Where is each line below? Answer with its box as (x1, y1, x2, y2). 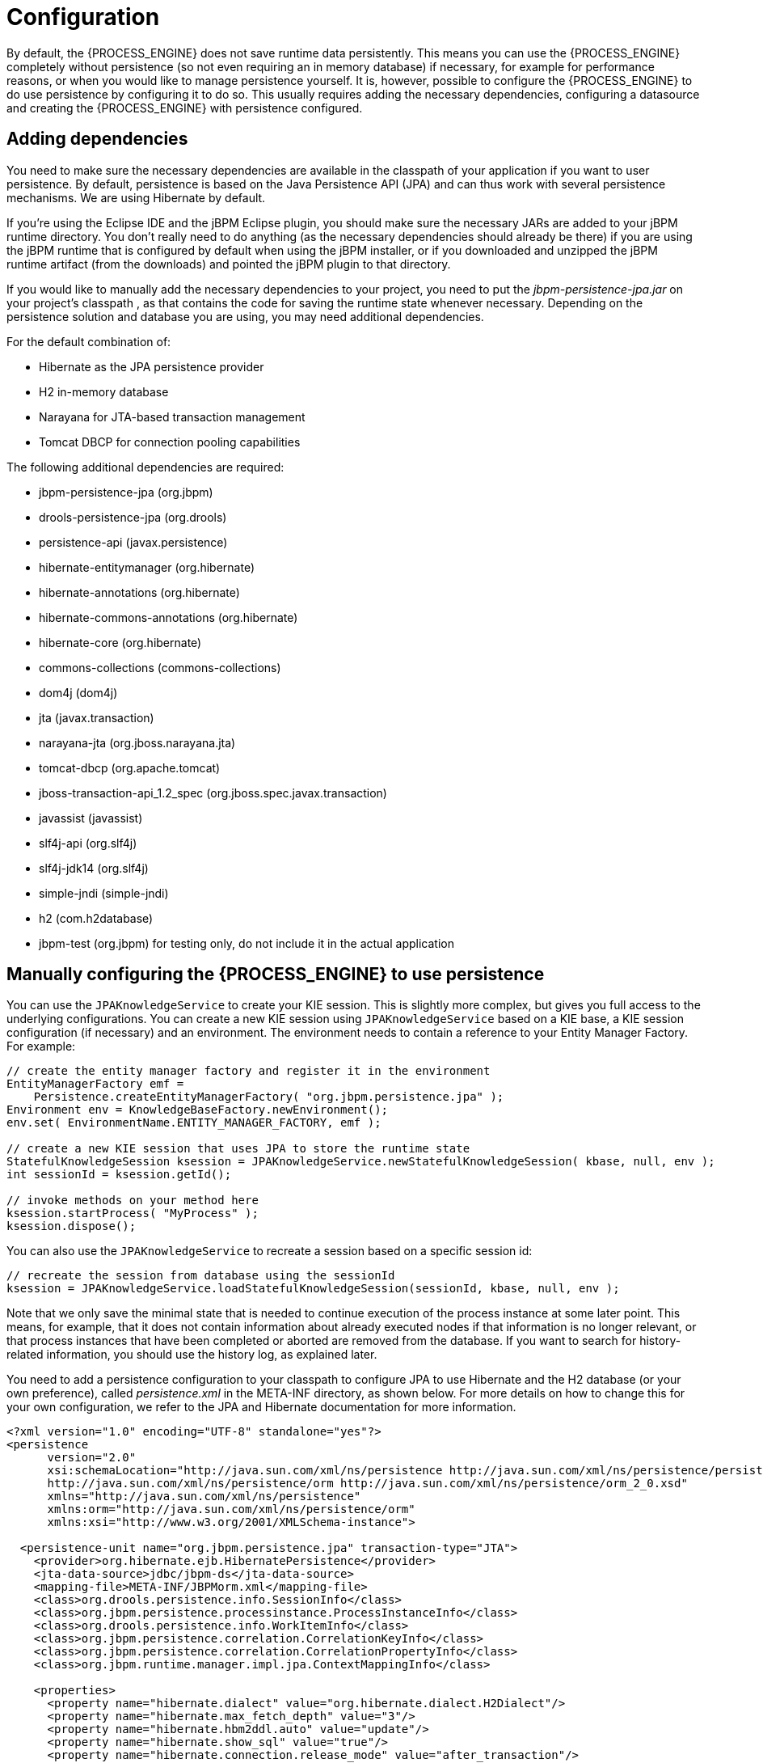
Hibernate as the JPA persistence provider (39, 359, 264, 374)
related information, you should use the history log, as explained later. (6, 1347, 377, 1362)
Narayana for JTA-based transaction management (39, 409, 306, 424)
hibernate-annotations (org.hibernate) (39, 585, 240, 599)
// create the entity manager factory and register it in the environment (6, 1064, 491, 1078)
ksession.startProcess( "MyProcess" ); (6, 1207, 259, 1220)
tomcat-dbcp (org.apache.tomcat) (39, 760, 221, 775)
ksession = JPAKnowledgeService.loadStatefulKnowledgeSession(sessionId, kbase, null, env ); (6, 1282, 620, 1296)
